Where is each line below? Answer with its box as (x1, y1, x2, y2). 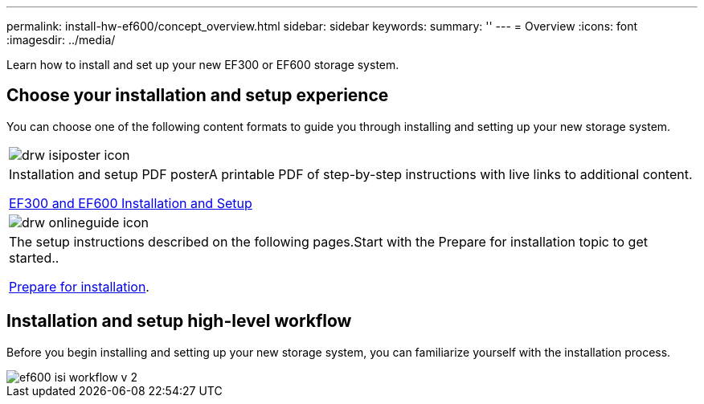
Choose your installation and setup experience (6, 85, 389, 106)
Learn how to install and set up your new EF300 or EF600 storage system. (6, 58, 399, 71)
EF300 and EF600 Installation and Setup (9, 194, 252, 211)
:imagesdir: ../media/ (6, 33, 116, 47)
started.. (9, 249, 59, 266)
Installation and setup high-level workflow (6, 311, 352, 332)
